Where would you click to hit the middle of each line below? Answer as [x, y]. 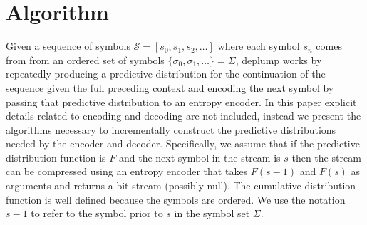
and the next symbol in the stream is [200, 157]
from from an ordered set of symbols [85, 59]
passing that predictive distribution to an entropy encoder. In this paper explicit [181, 101]
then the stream [326, 157]
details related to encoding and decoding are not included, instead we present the [183, 116]
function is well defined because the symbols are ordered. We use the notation [176, 199]
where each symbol [259, 46]
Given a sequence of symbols [68, 46]
